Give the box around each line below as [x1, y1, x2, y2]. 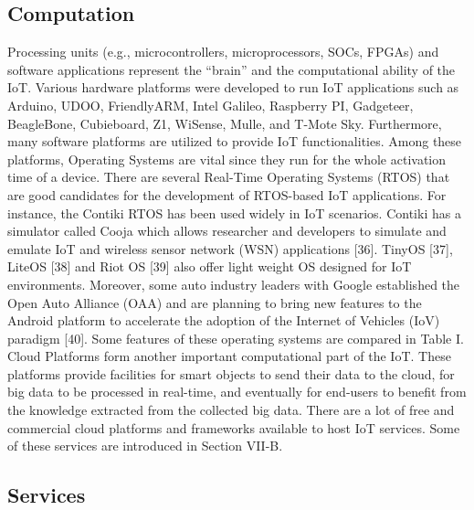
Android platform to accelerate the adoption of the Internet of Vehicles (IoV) [7, 311, 440, 330]
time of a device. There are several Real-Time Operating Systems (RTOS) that [7, 167, 450, 186]
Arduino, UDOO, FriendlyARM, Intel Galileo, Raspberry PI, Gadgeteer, [7, 95, 414, 114]
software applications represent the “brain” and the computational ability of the [7, 59, 456, 79]
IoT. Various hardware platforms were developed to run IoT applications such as [7, 78, 459, 97]
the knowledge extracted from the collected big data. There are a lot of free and [7, 400, 455, 420]
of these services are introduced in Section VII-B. [7, 436, 283, 455]
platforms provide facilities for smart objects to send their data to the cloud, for [7, 364, 455, 383]
